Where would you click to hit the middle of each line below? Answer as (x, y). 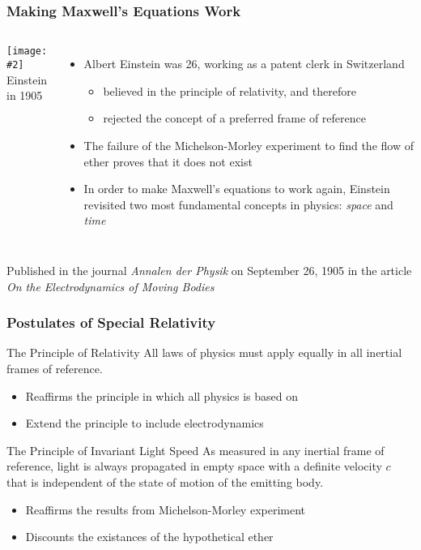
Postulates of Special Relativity (111, 322)
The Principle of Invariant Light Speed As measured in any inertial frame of (196, 450)
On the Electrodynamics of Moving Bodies (111, 286)
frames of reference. (55, 368)
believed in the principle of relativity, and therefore (230, 90)
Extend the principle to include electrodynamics (145, 423)
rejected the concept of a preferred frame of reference (234, 118)
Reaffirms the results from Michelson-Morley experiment (166, 509)
